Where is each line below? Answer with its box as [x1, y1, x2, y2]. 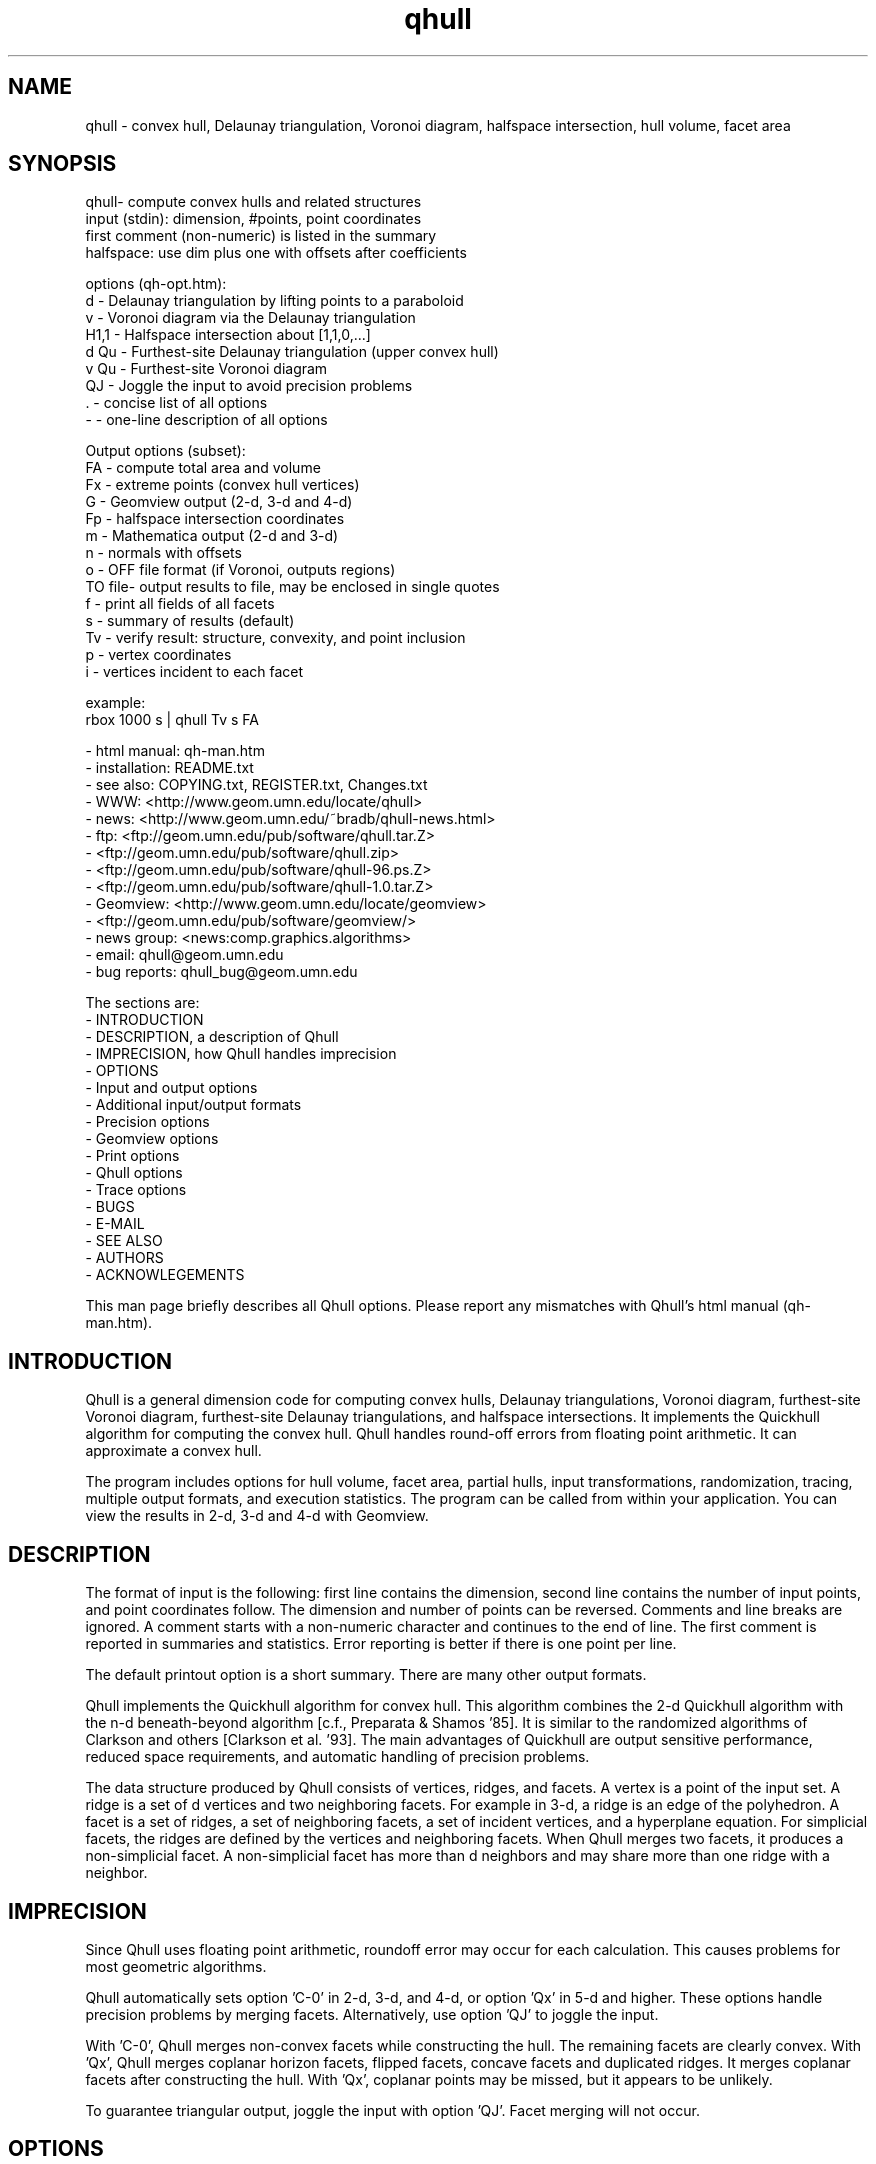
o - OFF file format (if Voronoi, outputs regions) [85, 561, 396, 579]
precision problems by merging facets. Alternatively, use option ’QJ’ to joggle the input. [85, 2005, 659, 2023]
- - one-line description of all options [85, 411, 328, 429]
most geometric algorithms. [85, 1957, 267, 1975]
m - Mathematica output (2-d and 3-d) [85, 527, 339, 545]
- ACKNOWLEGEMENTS [85, 1266, 245, 1284]
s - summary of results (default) [85, 612, 295, 630]
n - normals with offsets [85, 544, 242, 562]
